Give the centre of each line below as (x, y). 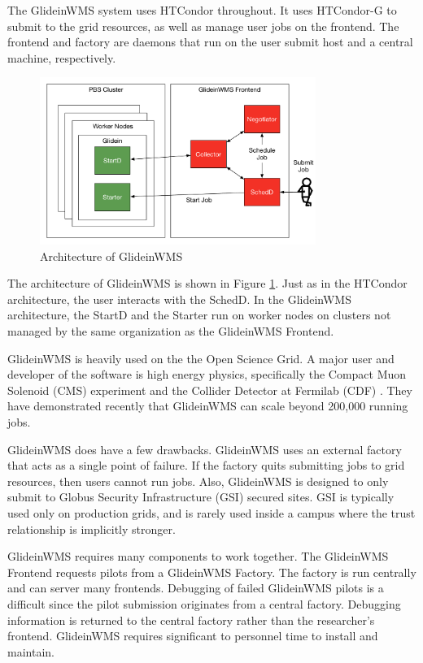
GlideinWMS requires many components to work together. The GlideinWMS (198, 556)
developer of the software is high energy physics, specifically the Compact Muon (207, 374)
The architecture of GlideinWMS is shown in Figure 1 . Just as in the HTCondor (207, 283)
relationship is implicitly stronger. (92, 529)
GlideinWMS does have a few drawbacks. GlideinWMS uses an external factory (205, 449)
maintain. (31, 651)
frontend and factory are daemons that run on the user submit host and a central (210, 42)
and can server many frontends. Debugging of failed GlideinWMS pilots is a (196, 588)
